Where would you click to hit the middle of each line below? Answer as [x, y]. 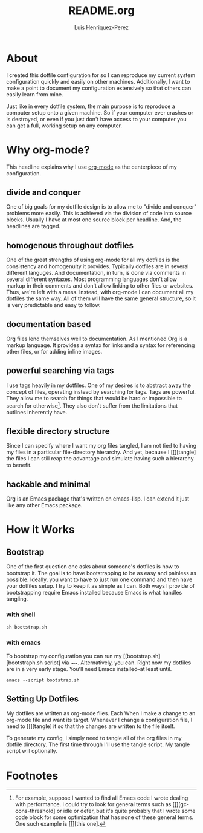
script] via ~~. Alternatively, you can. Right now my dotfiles [118, 663]
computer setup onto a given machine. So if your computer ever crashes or [100, 112]
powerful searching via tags [60, 371]
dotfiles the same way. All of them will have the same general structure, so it [101, 298]
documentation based [49, 324]
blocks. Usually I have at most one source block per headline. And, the [94, 220]
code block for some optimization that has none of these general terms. [104, 817]
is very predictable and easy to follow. [53, 305]
